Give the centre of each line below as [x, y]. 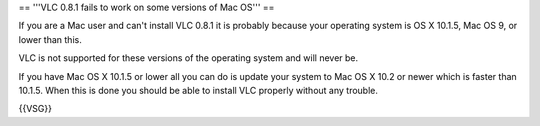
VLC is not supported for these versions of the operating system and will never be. [188, 58]
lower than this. [50, 39]
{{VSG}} [35, 109]
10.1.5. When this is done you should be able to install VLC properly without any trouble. [198, 90]
